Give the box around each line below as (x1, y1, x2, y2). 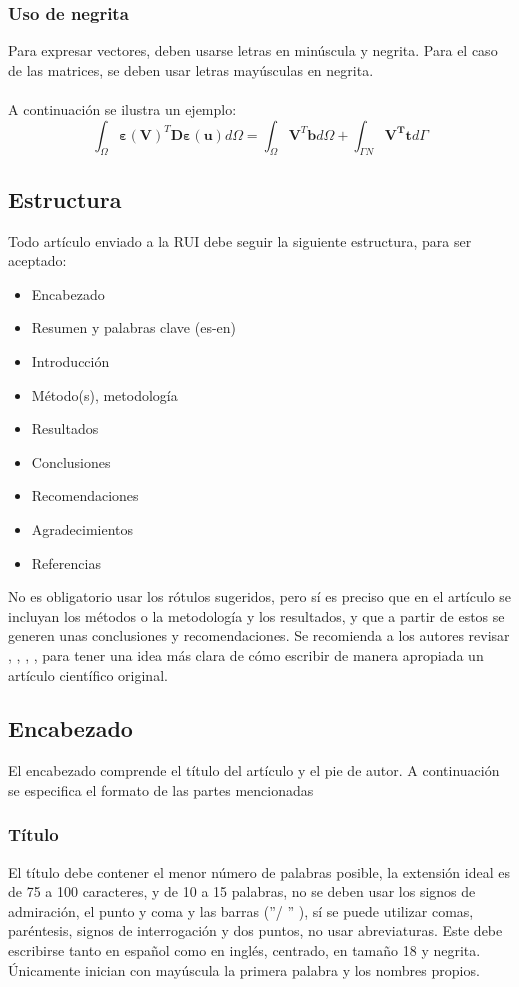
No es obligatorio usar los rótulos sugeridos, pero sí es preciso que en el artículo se (8, 586, 512, 607)
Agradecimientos (31, 518, 134, 539)
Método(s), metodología (31, 384, 178, 405)
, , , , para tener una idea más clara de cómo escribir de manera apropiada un (8, 644, 484, 665)
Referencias (31, 552, 101, 573)
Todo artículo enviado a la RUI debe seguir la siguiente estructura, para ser (8, 230, 472, 251)
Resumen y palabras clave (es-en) (31, 317, 237, 338)
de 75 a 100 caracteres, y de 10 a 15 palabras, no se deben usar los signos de (8, 881, 476, 902)
